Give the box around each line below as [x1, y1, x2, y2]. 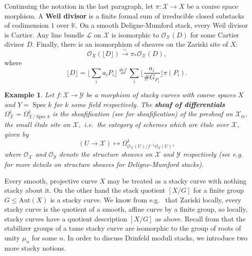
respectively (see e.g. [183, 149, 243, 159]
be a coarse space [186, 1, 238, 11]
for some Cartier [190, 29, 239, 39]
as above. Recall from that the [155, 213, 246, 223]
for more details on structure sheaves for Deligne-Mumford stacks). [4, 159, 204, 169]
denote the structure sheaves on [59, 149, 153, 159]
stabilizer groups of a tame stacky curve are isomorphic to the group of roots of [4, 223, 241, 233]
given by [4, 128, 29, 139]
